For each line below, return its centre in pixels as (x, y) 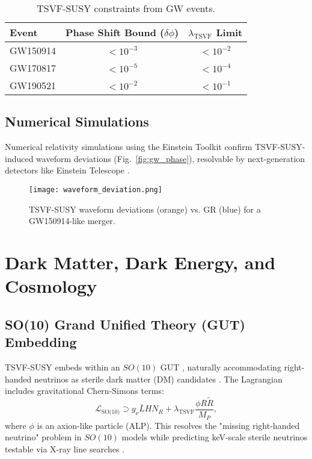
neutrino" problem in (43, 437)
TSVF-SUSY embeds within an (63, 367)
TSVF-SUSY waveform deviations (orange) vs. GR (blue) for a (145, 209)
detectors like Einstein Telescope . (67, 170)
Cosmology (51, 286)
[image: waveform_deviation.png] (96, 189)
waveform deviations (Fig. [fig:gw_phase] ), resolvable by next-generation (171, 158)
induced (19, 158)
